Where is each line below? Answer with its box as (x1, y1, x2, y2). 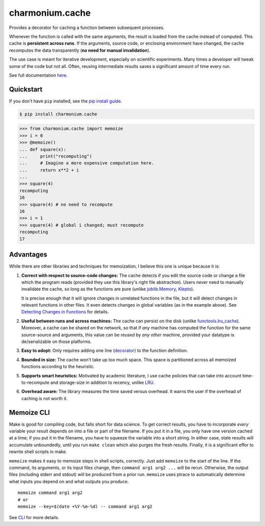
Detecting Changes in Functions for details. (21, 309, 109, 315)
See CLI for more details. (9, 515, 59, 521)
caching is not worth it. (21, 395, 68, 401)
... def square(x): (19, 147, 66, 152)
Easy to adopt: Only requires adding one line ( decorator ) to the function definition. (21, 347, 188, 354)
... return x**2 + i (19, 167, 79, 173)
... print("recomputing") (19, 153, 92, 159)
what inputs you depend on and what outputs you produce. (9, 478, 129, 484)
